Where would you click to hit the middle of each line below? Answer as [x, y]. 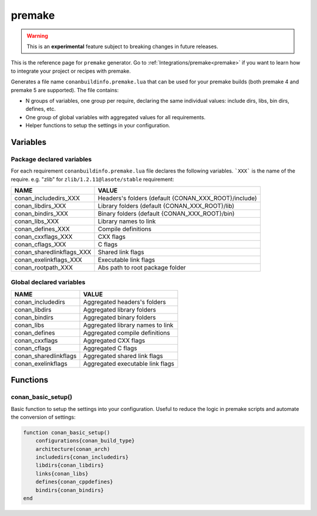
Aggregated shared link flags [123, 356]
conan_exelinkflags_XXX [48, 260]
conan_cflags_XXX [40, 244]
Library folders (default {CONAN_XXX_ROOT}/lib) [166, 206]
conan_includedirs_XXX [47, 198]
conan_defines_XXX [42, 229]
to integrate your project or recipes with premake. [71, 71]
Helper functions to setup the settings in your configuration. [98, 126]
